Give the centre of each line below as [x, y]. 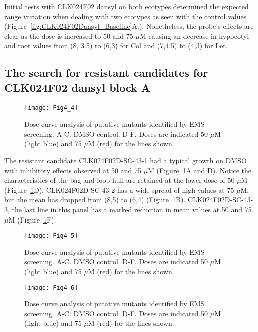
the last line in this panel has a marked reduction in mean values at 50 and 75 [132, 209]
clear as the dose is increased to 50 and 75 [69, 35]
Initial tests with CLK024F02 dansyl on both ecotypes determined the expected [126, 6]
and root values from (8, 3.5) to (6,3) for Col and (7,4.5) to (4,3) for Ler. [116, 45]
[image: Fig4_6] [51, 288]
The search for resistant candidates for [106, 73]
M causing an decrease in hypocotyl [194, 35]
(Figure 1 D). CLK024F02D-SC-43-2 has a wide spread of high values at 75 [119, 190]
